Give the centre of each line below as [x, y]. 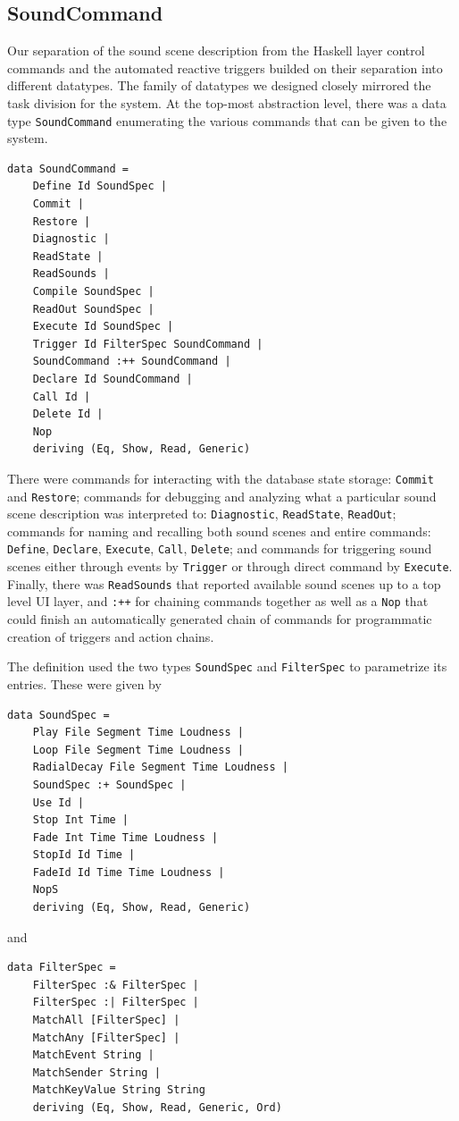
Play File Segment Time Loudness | [138, 733]
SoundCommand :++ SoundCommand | [132, 362]
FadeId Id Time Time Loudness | [129, 872]
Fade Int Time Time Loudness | [125, 837]
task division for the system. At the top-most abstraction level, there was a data [227, 102]
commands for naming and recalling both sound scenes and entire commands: [219, 531]
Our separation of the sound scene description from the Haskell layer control [216, 51]
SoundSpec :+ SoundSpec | [109, 784]
